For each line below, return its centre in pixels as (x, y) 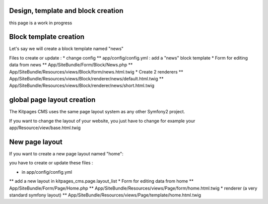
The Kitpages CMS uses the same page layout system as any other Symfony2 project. (97, 112)
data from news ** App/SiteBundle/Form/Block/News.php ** (71, 65)
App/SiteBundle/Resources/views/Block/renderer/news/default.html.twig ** (86, 78)
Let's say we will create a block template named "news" (66, 49)
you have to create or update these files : (51, 163)
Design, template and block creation (66, 11)
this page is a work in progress (41, 23)
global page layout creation (52, 100)
